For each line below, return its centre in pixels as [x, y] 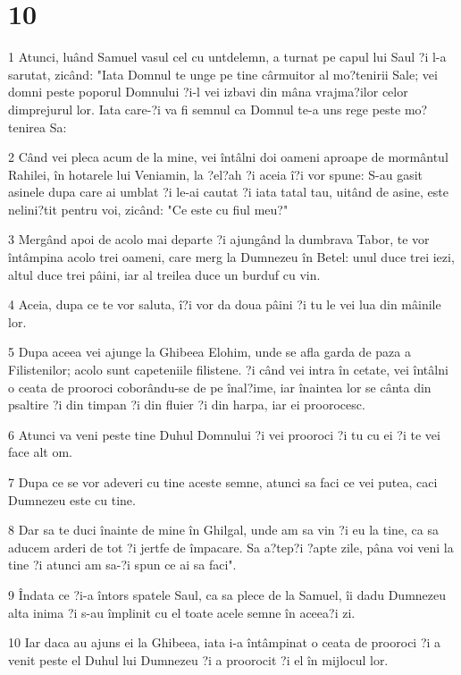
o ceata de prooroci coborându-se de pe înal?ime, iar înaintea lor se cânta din [220, 387]
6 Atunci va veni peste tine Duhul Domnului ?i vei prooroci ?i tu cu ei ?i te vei [224, 434]
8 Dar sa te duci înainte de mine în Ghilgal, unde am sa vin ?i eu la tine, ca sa [223, 530]
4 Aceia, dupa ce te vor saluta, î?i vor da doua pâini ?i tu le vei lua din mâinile [225, 304]
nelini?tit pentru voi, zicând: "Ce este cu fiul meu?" [148, 209]
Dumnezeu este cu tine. [72, 499]
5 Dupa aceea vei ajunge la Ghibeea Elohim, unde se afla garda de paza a [210, 352]
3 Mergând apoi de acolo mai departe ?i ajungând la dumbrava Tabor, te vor [219, 239]
